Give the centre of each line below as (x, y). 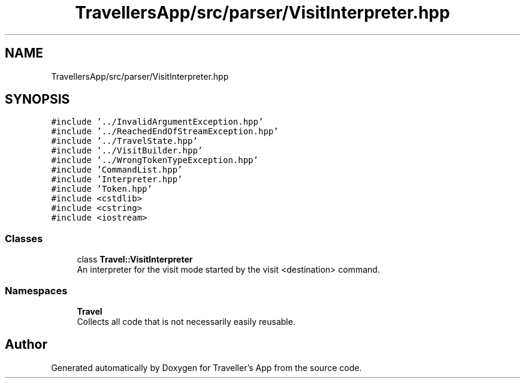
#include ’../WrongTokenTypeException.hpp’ (155, 160)
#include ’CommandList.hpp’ (117, 170)
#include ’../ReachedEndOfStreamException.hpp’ (165, 132)
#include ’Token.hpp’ (102, 189)
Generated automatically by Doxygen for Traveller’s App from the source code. (206, 367)
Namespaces (36, 290)
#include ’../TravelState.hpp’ (124, 141)
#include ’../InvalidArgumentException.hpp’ (157, 122)
